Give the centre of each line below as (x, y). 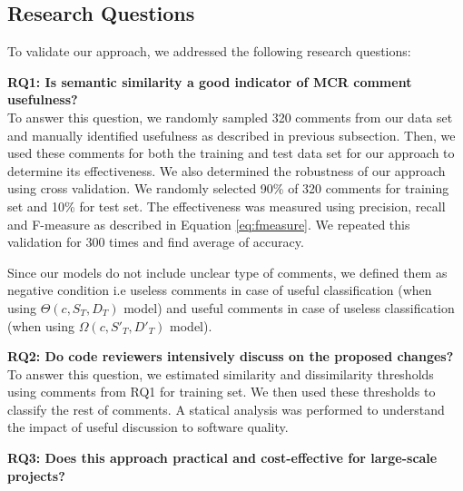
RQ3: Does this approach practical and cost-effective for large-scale (222, 458)
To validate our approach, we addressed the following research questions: (209, 51)
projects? (36, 475)
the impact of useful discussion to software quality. (148, 427)
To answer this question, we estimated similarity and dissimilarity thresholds (221, 373)
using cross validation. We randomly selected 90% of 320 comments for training (228, 188)
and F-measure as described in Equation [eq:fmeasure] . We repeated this (209, 224)
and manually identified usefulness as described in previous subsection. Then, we (231, 135)
